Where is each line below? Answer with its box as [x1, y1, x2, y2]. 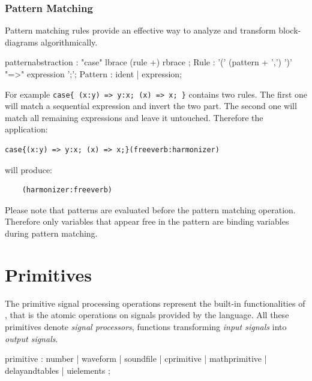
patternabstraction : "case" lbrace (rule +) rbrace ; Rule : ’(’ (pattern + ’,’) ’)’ [5, 56, 292, 68]
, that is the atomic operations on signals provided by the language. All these [5, 309, 289, 321]
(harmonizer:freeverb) [22, 186, 112, 195]
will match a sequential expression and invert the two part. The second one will [5, 99, 297, 112]
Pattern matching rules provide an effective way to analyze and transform [5, 24, 276, 37]
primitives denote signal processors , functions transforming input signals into [5, 320, 287, 332]
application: [5, 123, 48, 135]
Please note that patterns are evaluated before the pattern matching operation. [5, 203, 296, 216]
